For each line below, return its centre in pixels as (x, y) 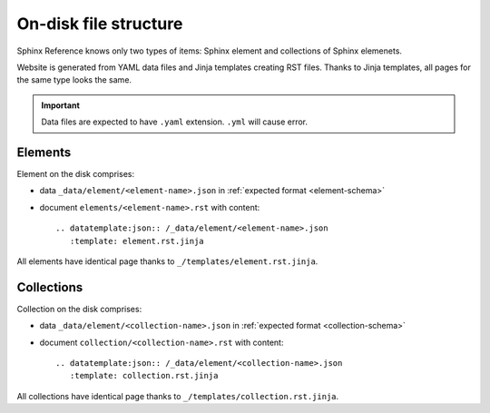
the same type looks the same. (74, 80)
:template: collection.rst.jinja (144, 376)
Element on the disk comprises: (76, 174)
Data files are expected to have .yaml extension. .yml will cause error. (175, 122)
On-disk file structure (100, 24)
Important (61, 105)
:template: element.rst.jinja (137, 241)
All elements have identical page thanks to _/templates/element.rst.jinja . (167, 261)
